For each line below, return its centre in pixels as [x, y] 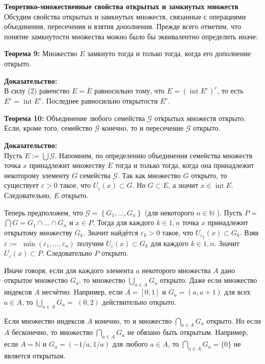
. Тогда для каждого [124, 222]
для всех [237, 292]
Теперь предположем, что [44, 212]
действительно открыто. [139, 301]
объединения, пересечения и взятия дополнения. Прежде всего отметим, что [123, 26]
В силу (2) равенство [37, 91]
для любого [130, 344]
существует [21, 185]
